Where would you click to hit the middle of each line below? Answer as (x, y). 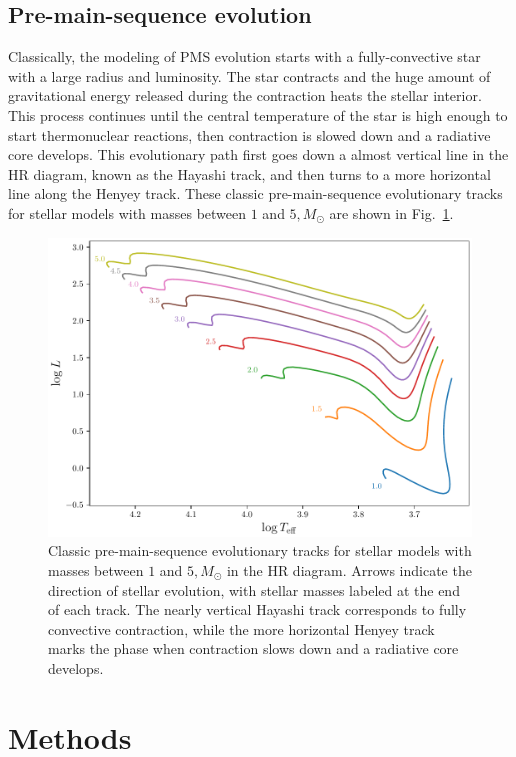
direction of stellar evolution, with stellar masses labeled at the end (254, 589)
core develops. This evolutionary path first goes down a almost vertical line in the (258, 154)
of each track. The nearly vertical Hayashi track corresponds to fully (257, 609)
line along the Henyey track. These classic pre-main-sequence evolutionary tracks (255, 193)
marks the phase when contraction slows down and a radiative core (253, 648)
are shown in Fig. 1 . (391, 212)
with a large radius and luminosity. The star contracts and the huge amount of (249, 75)
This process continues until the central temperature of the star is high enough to (258, 114)
